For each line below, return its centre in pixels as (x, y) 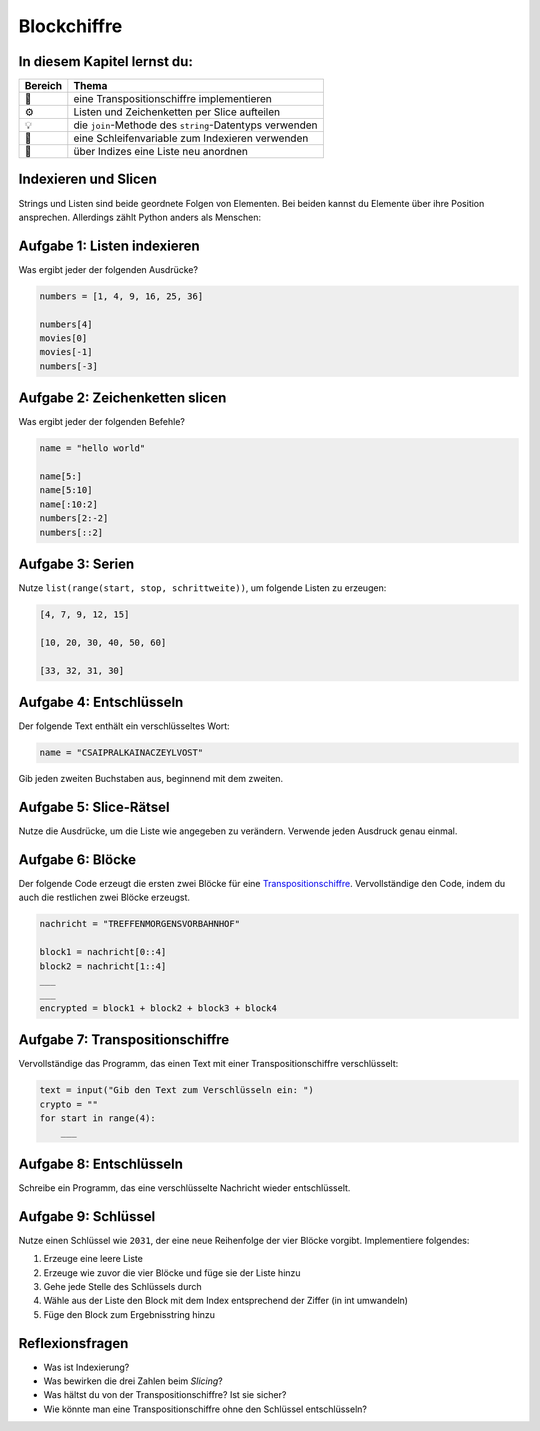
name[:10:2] (69, 504)
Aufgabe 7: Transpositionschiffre (124, 1040)
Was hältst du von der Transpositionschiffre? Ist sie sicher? (165, 1395)
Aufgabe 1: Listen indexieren (109, 245)
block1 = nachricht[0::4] (103, 952)
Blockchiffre (70, 26)
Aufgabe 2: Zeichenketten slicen (122, 398)
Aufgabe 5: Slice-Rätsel (94, 806)
